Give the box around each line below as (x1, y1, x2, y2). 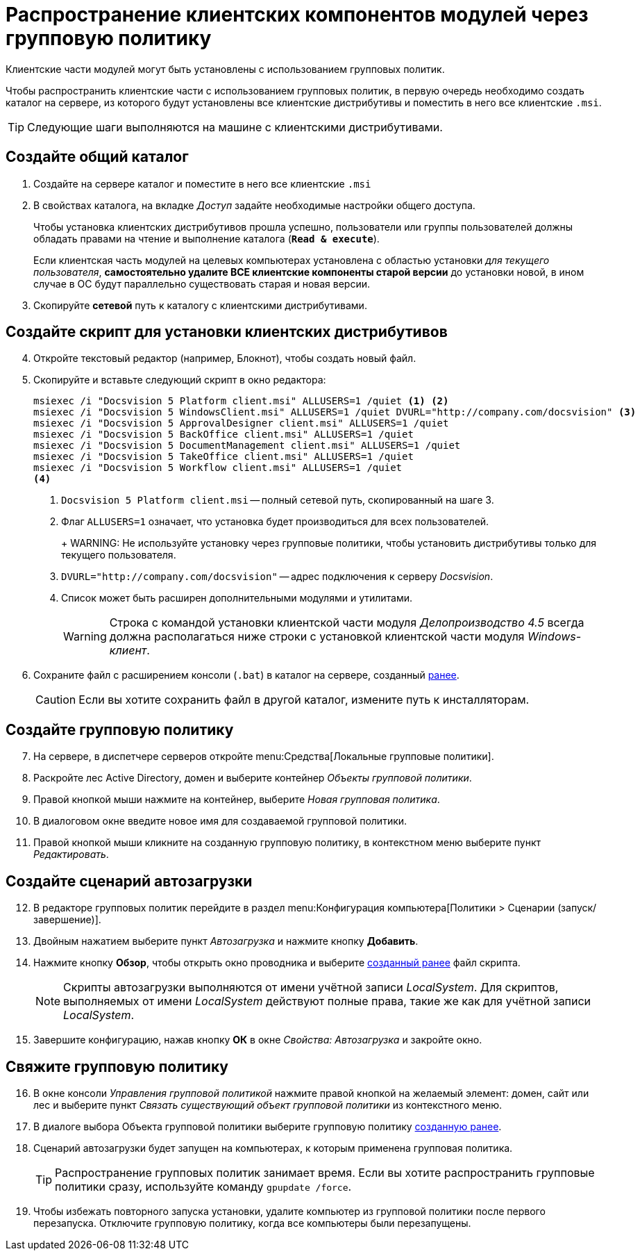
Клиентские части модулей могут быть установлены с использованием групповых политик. (6, 63, 445, 75)
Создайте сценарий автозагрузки (6, 872, 253, 890)
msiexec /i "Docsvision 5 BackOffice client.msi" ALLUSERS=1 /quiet (33, 429, 414, 440)
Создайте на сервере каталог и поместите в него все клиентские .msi (33, 177, 371, 190)
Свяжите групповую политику (6, 1057, 228, 1075)
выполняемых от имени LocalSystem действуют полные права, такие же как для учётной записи (63, 994, 591, 1009)
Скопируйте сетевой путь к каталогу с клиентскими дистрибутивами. (33, 299, 367, 311)
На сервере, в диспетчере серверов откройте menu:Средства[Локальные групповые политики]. (33, 750, 494, 763)
